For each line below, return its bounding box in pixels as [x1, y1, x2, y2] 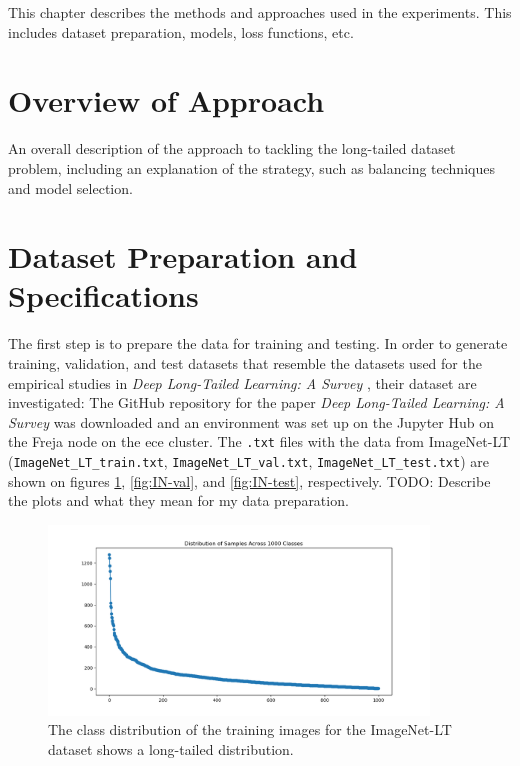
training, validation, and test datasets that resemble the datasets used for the [8, 353, 482, 373]
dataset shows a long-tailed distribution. [48, 738, 294, 759]
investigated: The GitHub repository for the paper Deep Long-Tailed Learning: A [8, 392, 505, 413]
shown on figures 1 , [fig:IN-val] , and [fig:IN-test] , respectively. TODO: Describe [8, 470, 491, 491]
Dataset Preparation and [8, 236, 358, 277]
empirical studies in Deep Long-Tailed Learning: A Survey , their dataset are [8, 372, 477, 393]
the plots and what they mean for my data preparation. [8, 490, 349, 511]
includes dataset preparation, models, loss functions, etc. [8, 21, 354, 42]
